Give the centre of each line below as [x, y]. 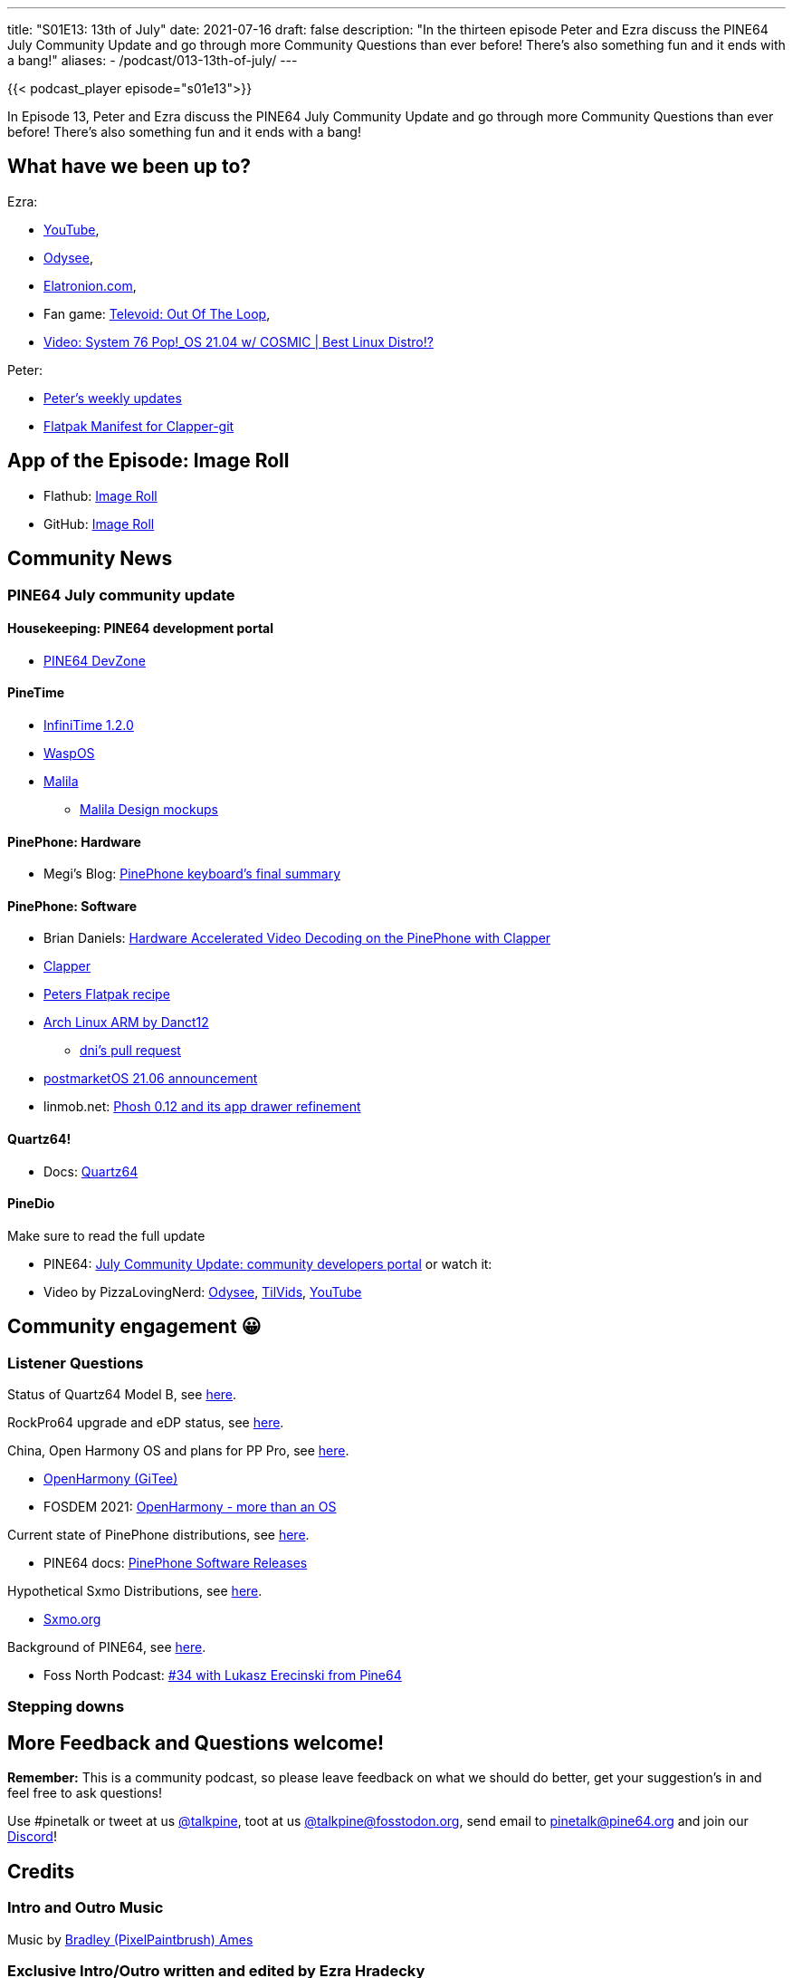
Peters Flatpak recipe [107, 994]
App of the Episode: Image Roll [148, 461]
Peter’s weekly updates [113, 398]
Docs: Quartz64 [91, 1171]
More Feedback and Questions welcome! [196, 1743]
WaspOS [69, 753]
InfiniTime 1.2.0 [89, 725]
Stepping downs [66, 1707]
